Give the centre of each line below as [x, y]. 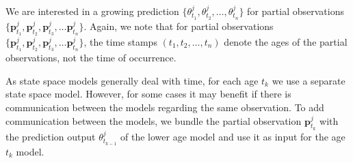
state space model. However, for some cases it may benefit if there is [148, 94]
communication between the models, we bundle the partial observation [154, 120]
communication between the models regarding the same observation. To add [165, 107]
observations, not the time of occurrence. [91, 58]
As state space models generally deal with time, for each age [132, 80]
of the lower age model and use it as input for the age [233, 136]
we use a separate [309, 80]
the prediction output [51, 136]
